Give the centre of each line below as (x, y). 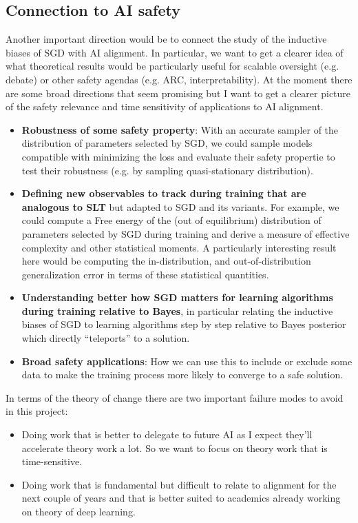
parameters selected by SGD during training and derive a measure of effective (186, 233)
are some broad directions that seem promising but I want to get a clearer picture (178, 93)
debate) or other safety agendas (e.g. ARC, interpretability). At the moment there (179, 79)
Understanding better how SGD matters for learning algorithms (177, 297)
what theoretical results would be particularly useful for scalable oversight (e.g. (172, 66)
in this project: (37, 411)
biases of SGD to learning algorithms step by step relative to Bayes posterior (184, 324)
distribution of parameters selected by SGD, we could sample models (167, 143)
